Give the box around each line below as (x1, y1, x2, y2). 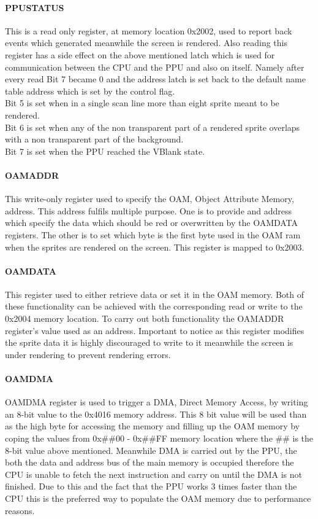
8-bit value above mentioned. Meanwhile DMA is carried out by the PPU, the (5, 443, 297, 456)
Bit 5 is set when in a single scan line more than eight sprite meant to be (5, 96, 279, 109)
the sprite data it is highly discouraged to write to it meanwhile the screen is (5, 336, 293, 349)
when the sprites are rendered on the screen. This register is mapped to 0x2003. (5, 240, 305, 253)
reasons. (5, 504, 35, 517)
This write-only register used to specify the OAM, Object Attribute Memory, (5, 192, 294, 205)
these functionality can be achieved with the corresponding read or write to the (5, 300, 303, 313)
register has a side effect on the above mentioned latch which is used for (5, 48, 275, 61)
